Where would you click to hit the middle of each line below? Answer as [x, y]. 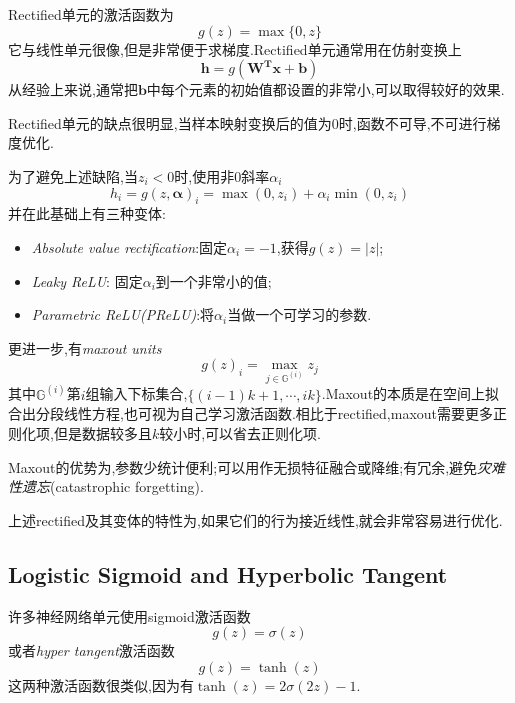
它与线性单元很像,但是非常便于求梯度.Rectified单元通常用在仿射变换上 [235, 48]
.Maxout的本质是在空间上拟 [410, 393]
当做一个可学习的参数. [299, 314]
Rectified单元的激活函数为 [91, 14]
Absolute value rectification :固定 [129, 246]
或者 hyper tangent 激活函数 [91, 650]
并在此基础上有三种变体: [87, 213]
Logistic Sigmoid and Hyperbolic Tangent [228, 573]
